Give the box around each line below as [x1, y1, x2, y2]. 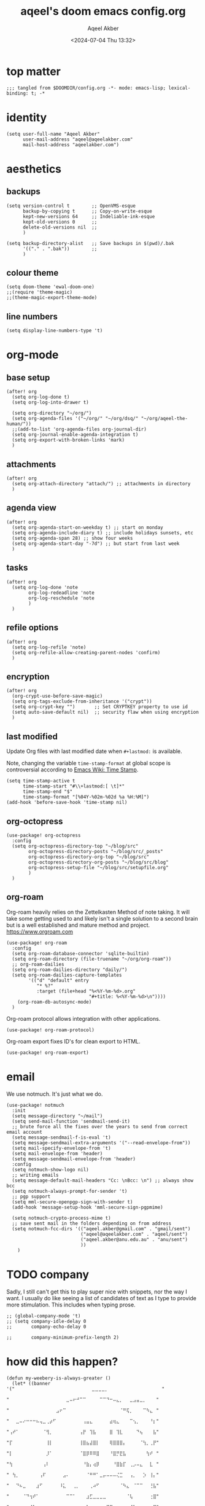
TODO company [6, 1267, 89, 1281]
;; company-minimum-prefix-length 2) [6, 1334, 120, 1340]
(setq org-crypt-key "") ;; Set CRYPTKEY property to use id [12, 704, 188, 710]
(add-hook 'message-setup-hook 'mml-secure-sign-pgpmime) [12, 1204, 164, 1211]
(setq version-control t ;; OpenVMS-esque [6, 203, 136, 209]
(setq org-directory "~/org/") [12, 410, 92, 416]
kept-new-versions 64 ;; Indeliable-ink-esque [22, 213, 155, 219]
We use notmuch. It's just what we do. [6, 1090, 103, 1098]
